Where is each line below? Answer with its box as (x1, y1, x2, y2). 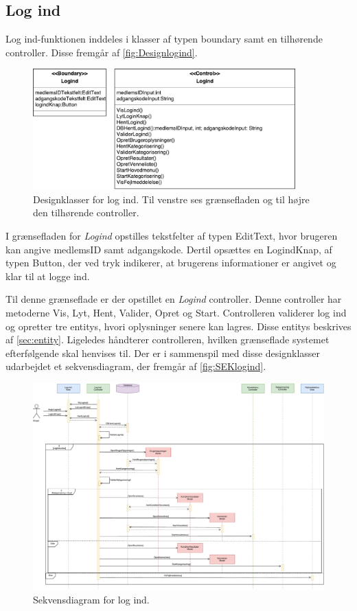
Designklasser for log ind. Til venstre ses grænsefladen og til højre (33, 192, 310, 206)
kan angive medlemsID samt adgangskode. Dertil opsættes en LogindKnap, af (5, 242, 332, 256)
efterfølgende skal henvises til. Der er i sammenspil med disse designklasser (5, 345, 321, 360)
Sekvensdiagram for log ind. (33, 592, 150, 606)
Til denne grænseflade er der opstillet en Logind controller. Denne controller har (5, 292, 342, 306)
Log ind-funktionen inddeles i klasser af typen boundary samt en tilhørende (5, 32, 323, 46)
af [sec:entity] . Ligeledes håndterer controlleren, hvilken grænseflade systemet (5, 332, 330, 347)
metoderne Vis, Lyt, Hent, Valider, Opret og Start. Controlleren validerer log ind (5, 305, 347, 320)
